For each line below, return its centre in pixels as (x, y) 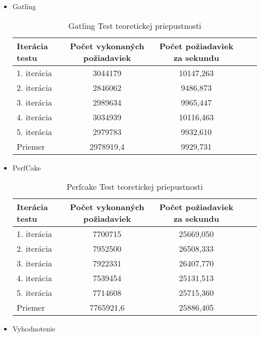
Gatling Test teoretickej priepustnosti (135, 25)
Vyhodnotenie (34, 329)
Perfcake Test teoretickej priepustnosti (135, 187)
